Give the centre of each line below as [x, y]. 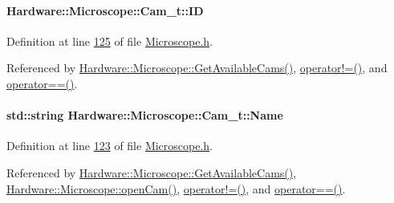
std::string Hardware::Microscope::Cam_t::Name [145, 115]
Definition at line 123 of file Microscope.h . [110, 146]
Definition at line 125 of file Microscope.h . [110, 41]
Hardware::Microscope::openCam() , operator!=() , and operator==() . [176, 188]
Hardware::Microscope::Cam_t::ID [105, 10]
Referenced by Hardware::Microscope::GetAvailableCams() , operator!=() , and [197, 68]
